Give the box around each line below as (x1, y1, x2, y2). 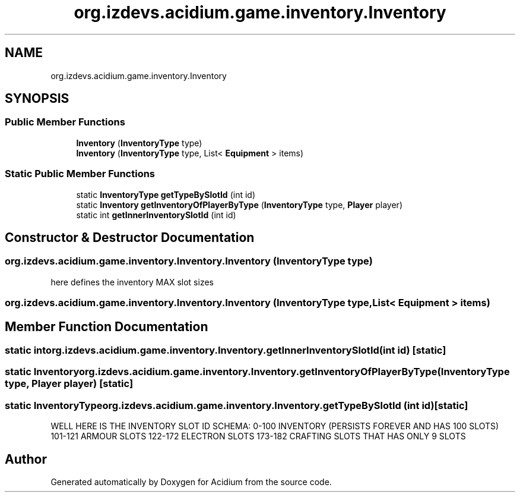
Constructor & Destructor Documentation (5, 229, 255, 245)
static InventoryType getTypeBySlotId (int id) (76, 189, 255, 200)
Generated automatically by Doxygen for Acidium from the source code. (50, 476, 332, 487)
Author (5, 451, 47, 467)
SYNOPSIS (5, 91, 69, 106)
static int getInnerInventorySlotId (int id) (76, 209, 236, 220)
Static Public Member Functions (5, 168, 156, 180)
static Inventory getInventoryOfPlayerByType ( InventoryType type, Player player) (76, 199, 402, 210)
